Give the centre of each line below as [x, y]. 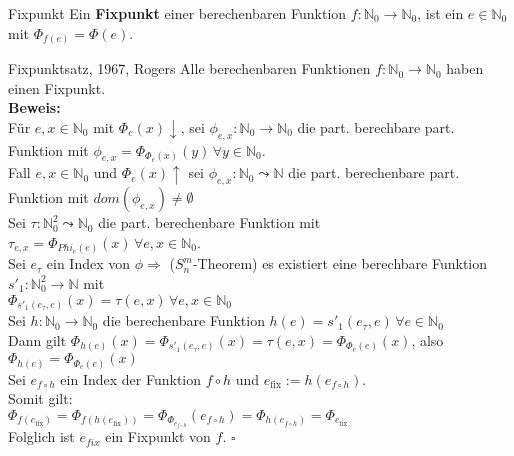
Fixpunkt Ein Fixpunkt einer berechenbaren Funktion [177, 13]
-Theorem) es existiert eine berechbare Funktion [340, 263]
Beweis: [34, 107]
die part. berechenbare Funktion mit [209, 222]
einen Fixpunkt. [57, 87]
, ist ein [440, 13]
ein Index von [88, 263]
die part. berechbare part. [376, 126]
